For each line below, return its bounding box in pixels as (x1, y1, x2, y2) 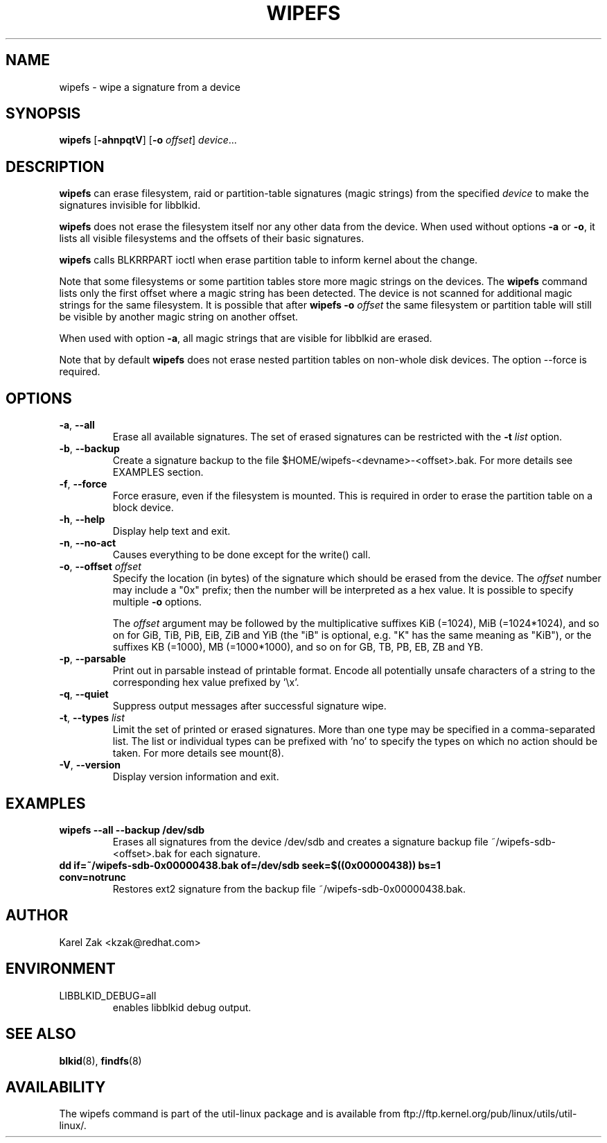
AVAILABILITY (6, 1078, 106, 1096)
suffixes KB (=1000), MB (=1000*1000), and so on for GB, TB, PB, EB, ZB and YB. (112, 641, 484, 653)
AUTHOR (6, 906, 69, 925)
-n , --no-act (59, 537, 116, 549)
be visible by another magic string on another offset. (59, 311, 299, 323)
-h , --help (59, 513, 105, 526)
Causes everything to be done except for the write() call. (112, 549, 371, 561)
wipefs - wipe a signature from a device (59, 80, 240, 93)
